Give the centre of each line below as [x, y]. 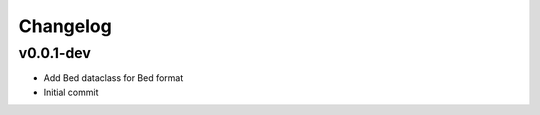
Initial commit [71, 92]
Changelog [65, 26]
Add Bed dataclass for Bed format [113, 78]
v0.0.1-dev [55, 53]
